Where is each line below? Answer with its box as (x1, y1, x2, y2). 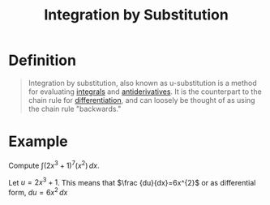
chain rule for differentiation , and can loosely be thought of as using (28, 95, 255, 105)
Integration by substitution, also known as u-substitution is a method (28, 78, 257, 88)
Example (8, 132, 68, 151)
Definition (8, 51, 77, 70)
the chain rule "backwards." (28, 104, 122, 113)
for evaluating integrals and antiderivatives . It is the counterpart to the (28, 87, 262, 96)
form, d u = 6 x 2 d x (8, 186, 68, 197)
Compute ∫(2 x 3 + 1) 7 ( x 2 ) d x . (8, 159, 100, 170)
